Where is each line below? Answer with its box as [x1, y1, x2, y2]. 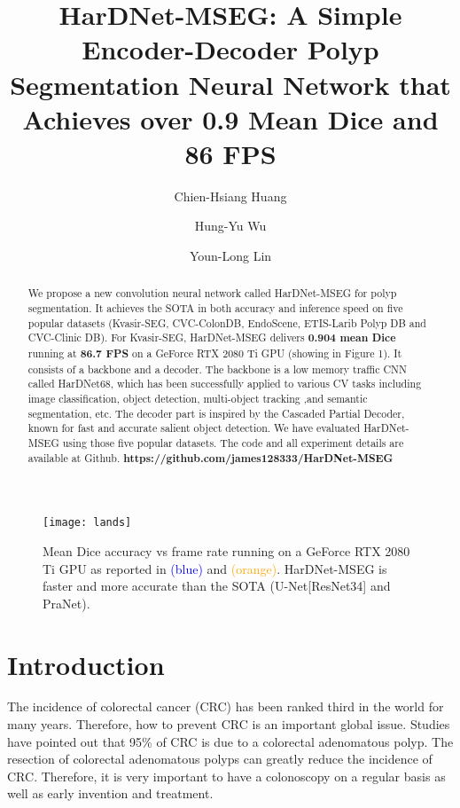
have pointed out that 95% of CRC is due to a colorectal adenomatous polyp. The [7, 732, 454, 750]
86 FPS [184, 135, 277, 171]
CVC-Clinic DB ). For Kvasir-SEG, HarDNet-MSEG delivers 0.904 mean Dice [27, 330, 396, 346]
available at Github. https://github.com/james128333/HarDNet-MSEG [27, 450, 394, 466]
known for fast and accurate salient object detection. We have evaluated [27, 420, 361, 435]
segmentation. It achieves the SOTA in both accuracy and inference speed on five [27, 301, 403, 316]
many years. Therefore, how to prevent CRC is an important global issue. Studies [7, 715, 450, 733]
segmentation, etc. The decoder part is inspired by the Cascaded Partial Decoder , [27, 405, 405, 420]
